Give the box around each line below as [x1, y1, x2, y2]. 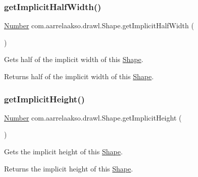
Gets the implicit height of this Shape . [4, 146, 123, 156]
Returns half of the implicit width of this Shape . [4, 71, 154, 81]
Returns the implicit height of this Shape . [4, 163, 133, 173]
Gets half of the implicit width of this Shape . [4, 54, 143, 65]
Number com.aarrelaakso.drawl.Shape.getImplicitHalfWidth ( [4, 20, 194, 31]
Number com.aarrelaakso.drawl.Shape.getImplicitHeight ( [4, 112, 182, 123]
